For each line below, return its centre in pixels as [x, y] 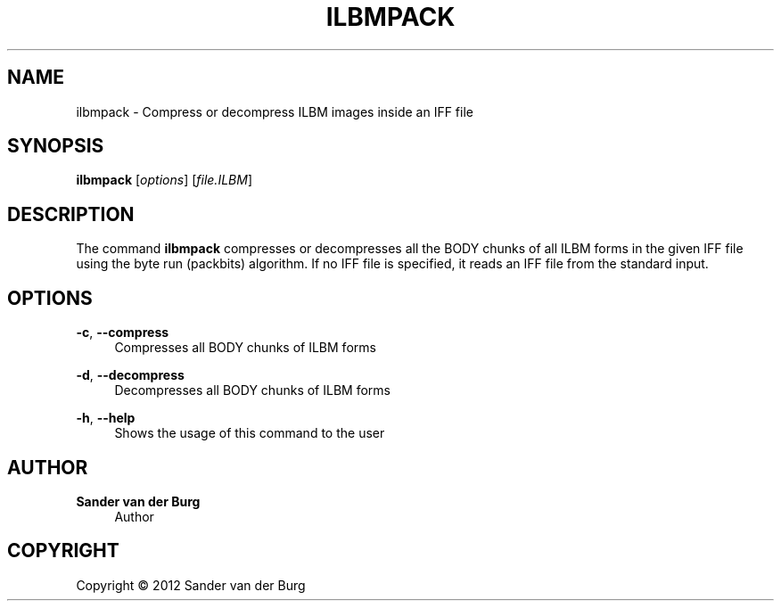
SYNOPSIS [56, 146]
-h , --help [106, 418]
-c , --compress [123, 333]
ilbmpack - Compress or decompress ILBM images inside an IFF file [275, 111]
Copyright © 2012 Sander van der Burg [191, 585]
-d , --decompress [130, 375]
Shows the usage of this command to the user [250, 433]
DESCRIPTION [71, 214]
